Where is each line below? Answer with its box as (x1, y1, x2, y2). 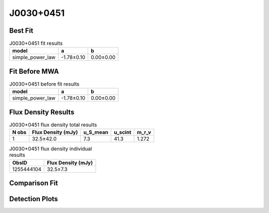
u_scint (114, 129, 132, 136)
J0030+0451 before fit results (9, 81, 80, 88)
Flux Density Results (9, 107, 75, 116)
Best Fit (9, 26, 33, 35)
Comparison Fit (9, 179, 58, 188)
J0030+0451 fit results (9, 40, 63, 47)
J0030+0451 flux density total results (9, 121, 97, 128)
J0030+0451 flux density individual (9, 145, 92, 152)
